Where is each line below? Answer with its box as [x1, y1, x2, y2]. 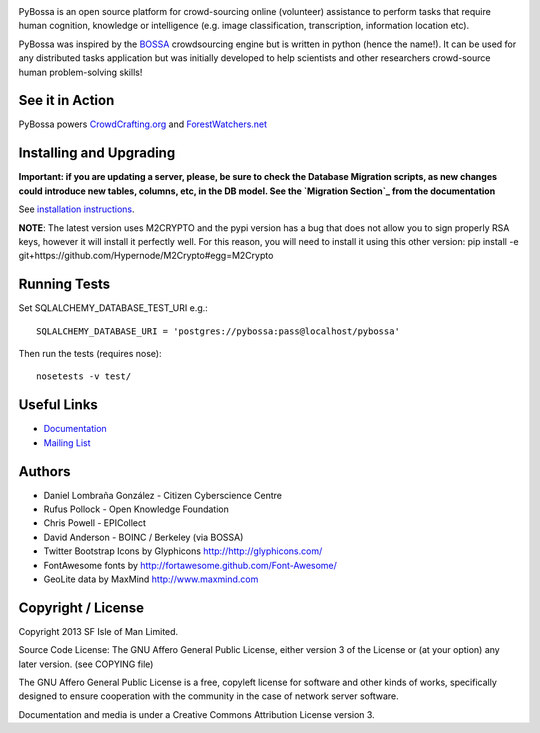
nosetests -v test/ [36, 371, 132, 382]
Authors [18, 463, 71, 480]
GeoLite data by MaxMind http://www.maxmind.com [43, 573, 259, 585]
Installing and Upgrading [18, 145, 176, 162]
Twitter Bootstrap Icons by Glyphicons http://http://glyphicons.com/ [43, 545, 323, 557]
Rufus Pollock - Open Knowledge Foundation [43, 503, 229, 515]
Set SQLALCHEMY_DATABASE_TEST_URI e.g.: [18, 302, 209, 314]
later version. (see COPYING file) [18, 658, 154, 670]
